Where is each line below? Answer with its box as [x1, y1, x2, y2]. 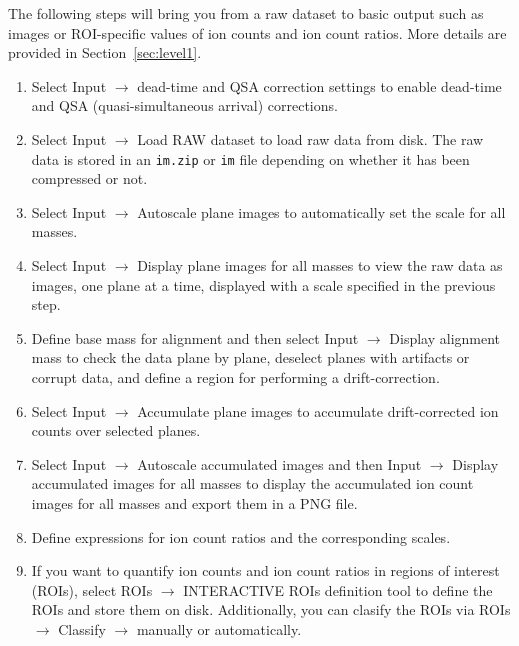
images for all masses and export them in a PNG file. [31, 492, 358, 513]
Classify [58, 618, 106, 639]
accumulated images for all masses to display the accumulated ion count [31, 473, 474, 494]
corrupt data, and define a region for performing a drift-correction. [31, 366, 440, 387]
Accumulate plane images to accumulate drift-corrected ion [137, 400, 499, 421]
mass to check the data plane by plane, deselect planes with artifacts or [31, 347, 470, 368]
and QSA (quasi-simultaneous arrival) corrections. [31, 95, 338, 116]
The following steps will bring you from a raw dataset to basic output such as [8, 3, 484, 23]
